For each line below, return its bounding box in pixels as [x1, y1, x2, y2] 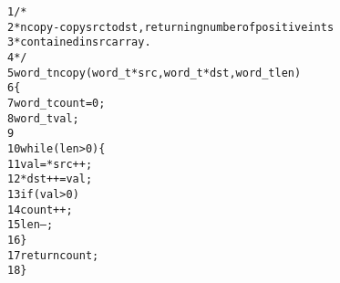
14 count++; [7, 203, 73, 216]
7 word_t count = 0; [7, 96, 106, 110]
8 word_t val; [7, 111, 79, 125]
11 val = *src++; [7, 157, 93, 171]
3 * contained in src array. [7, 36, 151, 49]
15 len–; [7, 218, 54, 232]
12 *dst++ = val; [7, 173, 93, 186]
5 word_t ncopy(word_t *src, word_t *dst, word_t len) [7, 66, 302, 79]
